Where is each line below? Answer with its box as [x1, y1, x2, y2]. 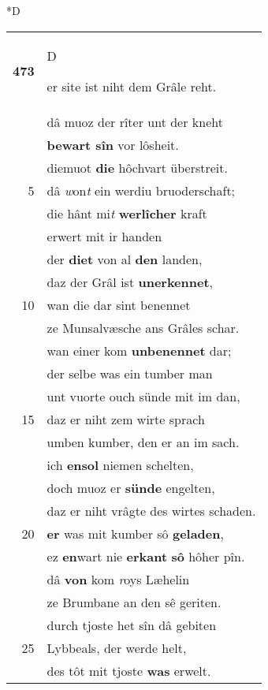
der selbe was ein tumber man [47, 364, 213, 382]
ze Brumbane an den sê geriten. [47, 592, 221, 611]
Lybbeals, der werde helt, [47, 638, 187, 657]
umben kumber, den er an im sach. [47, 432, 240, 451]
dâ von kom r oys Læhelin [47, 569, 190, 588]
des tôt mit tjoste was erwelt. [47, 661, 211, 680]
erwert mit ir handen [47, 226, 162, 245]
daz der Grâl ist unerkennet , [47, 272, 214, 291]
